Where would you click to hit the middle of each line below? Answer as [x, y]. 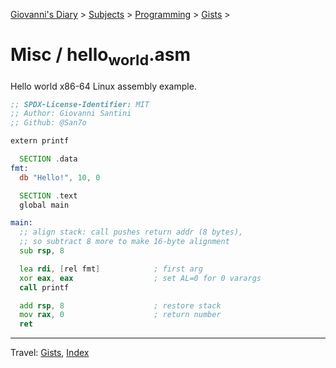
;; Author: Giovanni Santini [71, 114]
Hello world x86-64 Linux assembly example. [103, 86]
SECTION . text [48, 195]
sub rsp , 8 [42, 251]
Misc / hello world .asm [100, 56]
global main [44, 205]
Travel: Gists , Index [50, 353]
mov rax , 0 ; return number [120, 315]
